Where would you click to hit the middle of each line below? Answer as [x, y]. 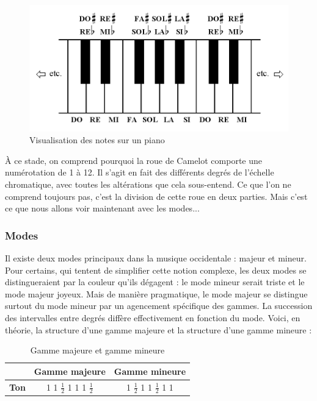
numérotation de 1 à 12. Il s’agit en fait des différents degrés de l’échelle [140, 172]
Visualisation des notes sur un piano [97, 140]
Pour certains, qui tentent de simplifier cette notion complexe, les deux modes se [156, 270]
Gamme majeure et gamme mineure [97, 350]
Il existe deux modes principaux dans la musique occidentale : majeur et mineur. [156, 258]
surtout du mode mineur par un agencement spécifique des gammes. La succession [159, 306]
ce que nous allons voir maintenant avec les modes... [102, 208]
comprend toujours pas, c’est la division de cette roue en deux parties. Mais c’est [156, 196]
